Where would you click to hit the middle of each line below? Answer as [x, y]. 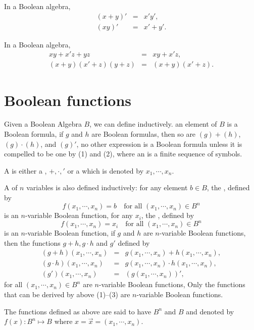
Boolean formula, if [34, 134]
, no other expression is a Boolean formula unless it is [159, 144]
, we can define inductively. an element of [153, 124]
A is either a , [26, 170]
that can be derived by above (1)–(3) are [67, 294]
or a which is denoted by [106, 170]
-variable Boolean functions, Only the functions [172, 284]
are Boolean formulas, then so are [144, 134]
